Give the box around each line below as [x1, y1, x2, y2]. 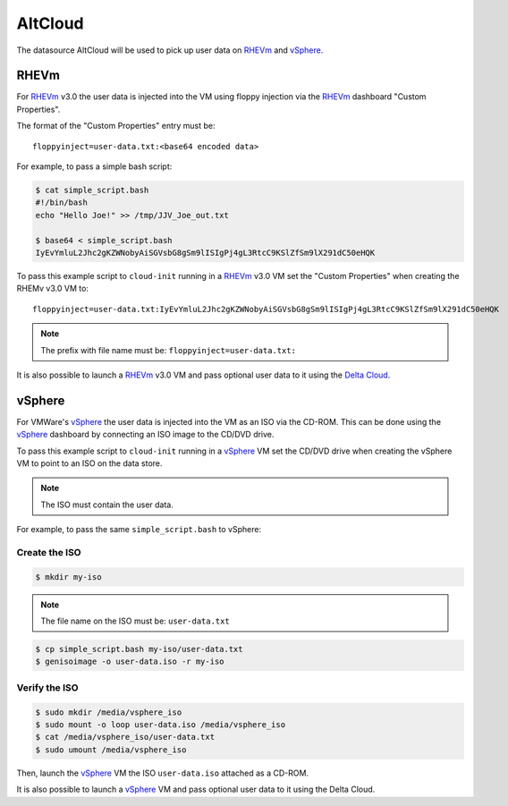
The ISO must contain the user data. [40, 499, 174, 510]
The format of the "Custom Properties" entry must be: [16, 121, 216, 132]
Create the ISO [16, 546, 81, 558]
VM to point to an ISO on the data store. [16, 457, 163, 469]
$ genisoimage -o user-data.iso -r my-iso [35, 657, 224, 666]
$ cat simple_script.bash [35, 185, 149, 195]
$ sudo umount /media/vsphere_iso [35, 744, 187, 755]
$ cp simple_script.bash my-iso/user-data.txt [35, 644, 243, 655]
